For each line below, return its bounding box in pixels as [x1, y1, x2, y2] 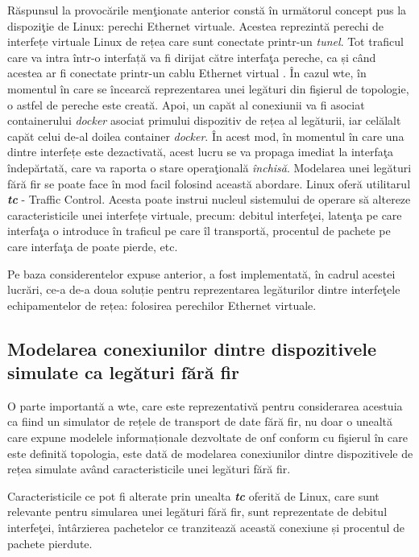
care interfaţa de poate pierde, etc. [7, 237, 178, 254]
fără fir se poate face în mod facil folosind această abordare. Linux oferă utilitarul [7, 175, 411, 192]
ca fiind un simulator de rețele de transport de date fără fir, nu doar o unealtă [7, 413, 393, 430]
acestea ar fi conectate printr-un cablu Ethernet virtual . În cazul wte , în [7, 64, 367, 81]
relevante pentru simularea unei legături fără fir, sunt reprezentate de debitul [7, 503, 388, 520]
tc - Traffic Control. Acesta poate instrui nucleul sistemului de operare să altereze [7, 191, 411, 208]
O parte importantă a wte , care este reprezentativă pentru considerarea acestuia [7, 397, 403, 414]
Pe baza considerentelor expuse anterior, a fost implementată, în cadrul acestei [7, 265, 396, 282]
